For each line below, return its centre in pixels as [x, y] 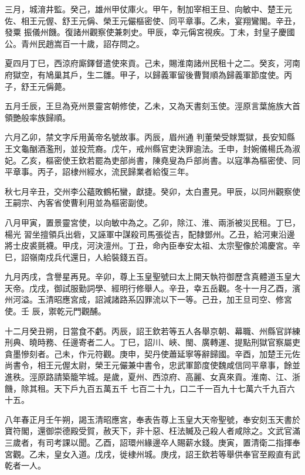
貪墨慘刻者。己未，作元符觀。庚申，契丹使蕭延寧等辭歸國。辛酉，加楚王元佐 [152, 353]
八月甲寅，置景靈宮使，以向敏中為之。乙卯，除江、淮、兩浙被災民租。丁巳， [152, 222]
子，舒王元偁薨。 [38, 86]
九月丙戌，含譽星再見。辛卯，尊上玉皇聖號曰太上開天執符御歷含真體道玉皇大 [152, 276]
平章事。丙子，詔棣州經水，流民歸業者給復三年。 [99, 172]
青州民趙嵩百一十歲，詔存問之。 [82, 43]
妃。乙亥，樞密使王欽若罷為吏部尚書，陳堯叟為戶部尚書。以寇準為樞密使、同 [152, 160]
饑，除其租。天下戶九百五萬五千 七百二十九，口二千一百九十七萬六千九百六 [150, 388]
